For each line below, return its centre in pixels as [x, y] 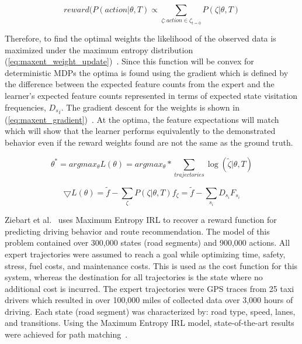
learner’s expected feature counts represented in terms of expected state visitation [151, 96]
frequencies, [25, 107]
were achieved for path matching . [66, 334]
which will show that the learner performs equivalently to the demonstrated [140, 131]
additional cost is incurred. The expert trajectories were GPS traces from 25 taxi [150, 288]
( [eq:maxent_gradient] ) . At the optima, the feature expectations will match [142, 119]
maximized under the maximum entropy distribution [99, 49]
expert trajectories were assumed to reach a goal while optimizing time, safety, [145, 254]
